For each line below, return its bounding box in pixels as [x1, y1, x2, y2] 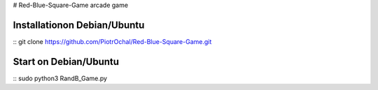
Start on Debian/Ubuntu [13, 56, 119, 68]
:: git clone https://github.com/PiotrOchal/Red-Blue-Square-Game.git [13, 37, 212, 45]
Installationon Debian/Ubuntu [13, 19, 145, 31]
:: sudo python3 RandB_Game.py [13, 74, 108, 82]
